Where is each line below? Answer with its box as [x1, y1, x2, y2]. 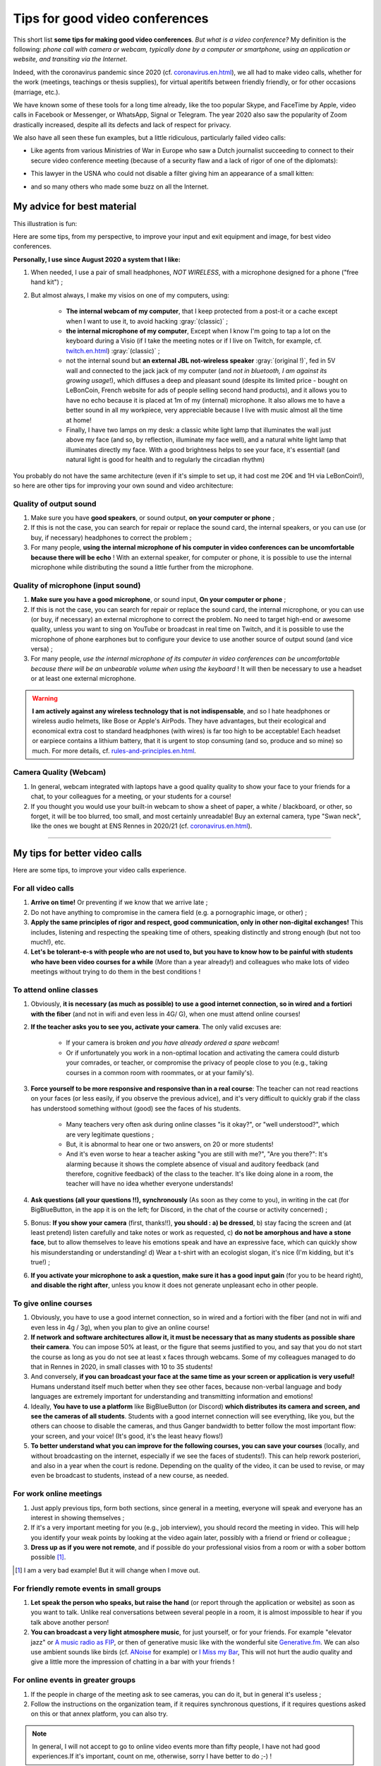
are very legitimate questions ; [66, 1130, 155, 1139]
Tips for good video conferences [13, 11, 209, 26]
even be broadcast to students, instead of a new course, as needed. [30, 1471, 229, 1480]
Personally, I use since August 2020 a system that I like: [13, 255, 181, 263]
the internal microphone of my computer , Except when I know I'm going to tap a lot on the [66, 327, 331, 336]
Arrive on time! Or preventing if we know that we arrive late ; [30, 898, 208, 907]
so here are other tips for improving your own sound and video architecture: [13, 481, 234, 490]
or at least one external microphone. [30, 675, 137, 683]
